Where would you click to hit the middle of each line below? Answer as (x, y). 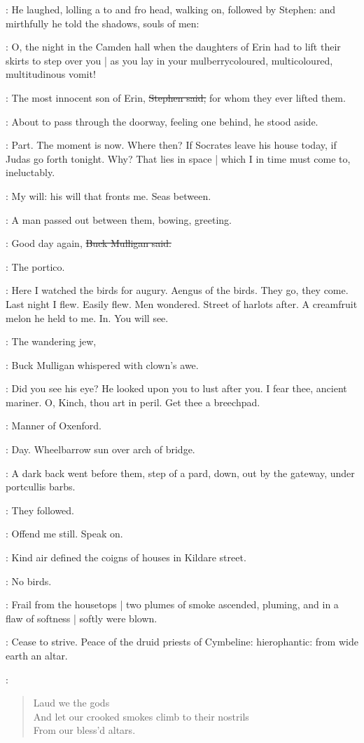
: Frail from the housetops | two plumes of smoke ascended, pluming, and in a (172, 604)
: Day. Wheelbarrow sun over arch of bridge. (100, 449)
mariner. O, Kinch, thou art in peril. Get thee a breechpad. (133, 402)
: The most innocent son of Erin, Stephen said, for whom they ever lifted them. (176, 97)
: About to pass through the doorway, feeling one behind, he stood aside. (162, 121)
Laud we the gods (71, 703)
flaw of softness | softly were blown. (82, 618)
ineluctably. (30, 172)
